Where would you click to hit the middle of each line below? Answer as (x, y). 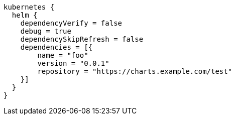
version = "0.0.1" (73, 63)
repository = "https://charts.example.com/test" (135, 71)
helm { (25, 15)
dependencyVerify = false (71, 23)
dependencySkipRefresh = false (82, 39)
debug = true (46, 31)
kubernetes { (29, 7)
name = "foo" (63, 55)
